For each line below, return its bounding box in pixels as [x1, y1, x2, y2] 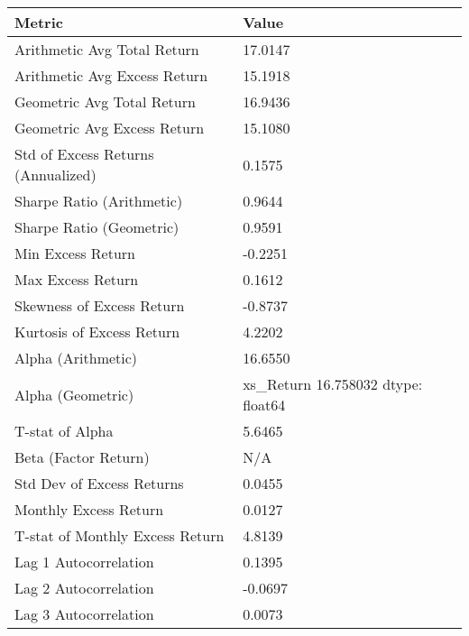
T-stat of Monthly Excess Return [14, 525, 225, 546]
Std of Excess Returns [14, 143, 154, 164]
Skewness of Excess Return [14, 295, 185, 316]
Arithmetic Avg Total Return [14, 39, 199, 60]
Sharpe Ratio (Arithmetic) [14, 190, 183, 211]
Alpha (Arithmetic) [14, 347, 138, 368]
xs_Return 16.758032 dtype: [243, 373, 423, 394]
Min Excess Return [14, 243, 136, 263]
